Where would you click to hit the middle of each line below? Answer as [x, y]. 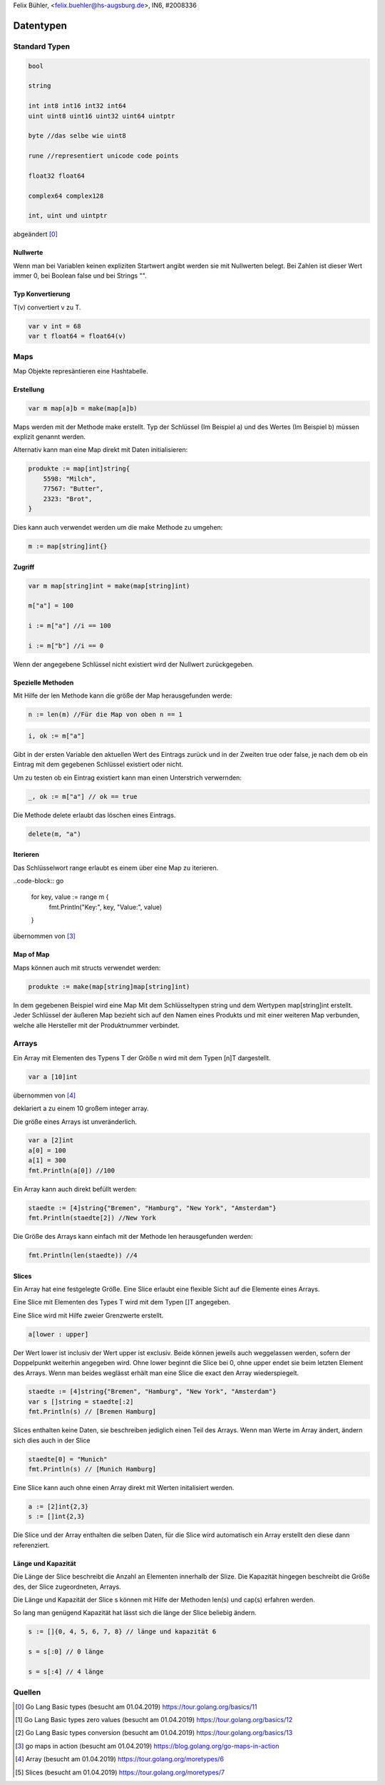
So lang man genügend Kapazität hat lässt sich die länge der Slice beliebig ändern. [135, 1613]
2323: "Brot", [68, 499]
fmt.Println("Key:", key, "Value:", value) [106, 907]
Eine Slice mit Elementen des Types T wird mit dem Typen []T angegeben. [122, 1302]
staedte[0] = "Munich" [68, 1459]
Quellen [27, 1692]
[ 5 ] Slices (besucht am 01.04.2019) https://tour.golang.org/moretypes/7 [120, 1772]
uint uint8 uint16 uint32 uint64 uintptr [102, 116]
